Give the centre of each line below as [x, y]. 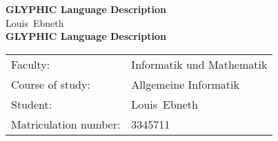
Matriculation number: [66, 124]
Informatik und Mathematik [199, 64]
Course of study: [51, 84]
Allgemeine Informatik [185, 84]
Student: [32, 104]
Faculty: [31, 64]
